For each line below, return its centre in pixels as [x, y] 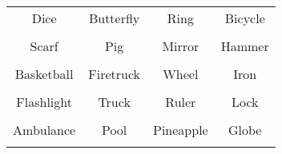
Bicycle [245, 18]
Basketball [44, 74]
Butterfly [114, 18]
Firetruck [115, 74]
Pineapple [181, 130]
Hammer [245, 46]
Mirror [181, 46]
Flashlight [44, 102]
